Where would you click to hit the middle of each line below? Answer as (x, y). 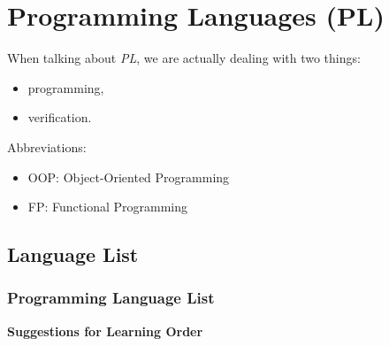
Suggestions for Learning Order (105, 331)
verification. (60, 117)
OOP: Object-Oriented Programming (129, 177)
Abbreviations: (47, 146)
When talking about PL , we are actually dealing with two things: (184, 58)
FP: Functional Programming (107, 207)
